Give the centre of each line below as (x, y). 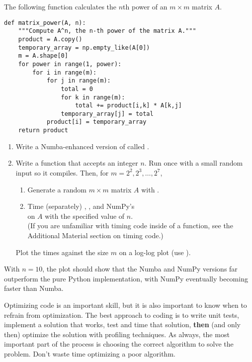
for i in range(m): (65, 72)
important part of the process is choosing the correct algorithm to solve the (119, 344)
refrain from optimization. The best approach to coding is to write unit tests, (122, 315)
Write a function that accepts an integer (77, 163)
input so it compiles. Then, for (62, 172)
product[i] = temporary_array (96, 122)
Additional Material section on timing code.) (95, 235)
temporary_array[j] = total (107, 114)
